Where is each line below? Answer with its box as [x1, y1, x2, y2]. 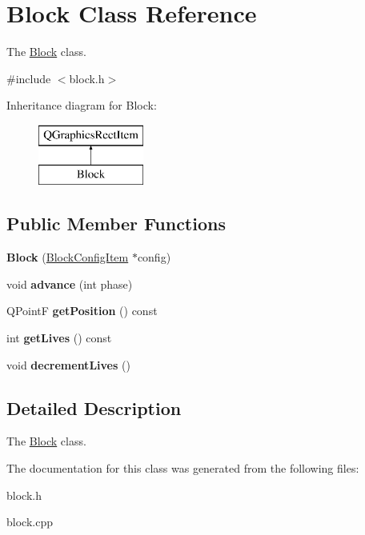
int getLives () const [6, 329, 112, 346]
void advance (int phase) [6, 275, 133, 292]
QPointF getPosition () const [6, 302, 158, 319]
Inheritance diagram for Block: [6, 97, 157, 114]
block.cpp [6, 513, 53, 530]
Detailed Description [6, 395, 182, 420]
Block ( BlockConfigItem [6, 249, 129, 266]
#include [6, 70, 51, 86]
